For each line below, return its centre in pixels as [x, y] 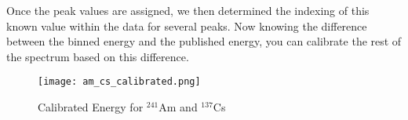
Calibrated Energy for [91, 107]
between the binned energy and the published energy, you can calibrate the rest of [204, 41]
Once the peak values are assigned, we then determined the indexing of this [188, 10]
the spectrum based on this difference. [98, 56]
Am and [178, 107]
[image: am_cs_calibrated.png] [119, 82]
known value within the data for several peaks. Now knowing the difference [187, 25]
